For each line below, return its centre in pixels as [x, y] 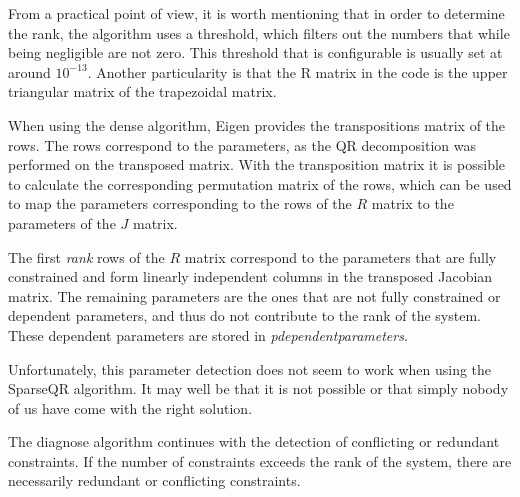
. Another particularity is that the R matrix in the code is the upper [297, 71]
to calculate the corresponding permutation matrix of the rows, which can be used [260, 183]
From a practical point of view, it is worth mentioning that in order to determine [256, 13]
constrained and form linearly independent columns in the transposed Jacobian [250, 276]
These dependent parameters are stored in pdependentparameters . [208, 334]
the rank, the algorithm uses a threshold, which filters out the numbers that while [259, 32]
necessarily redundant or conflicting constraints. [154, 480]
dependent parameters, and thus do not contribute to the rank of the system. [244, 315]
